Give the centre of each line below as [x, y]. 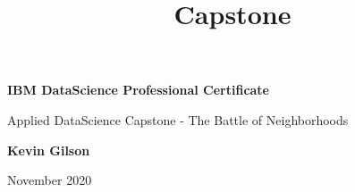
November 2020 [50, 180]
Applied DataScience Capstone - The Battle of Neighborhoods [178, 119]
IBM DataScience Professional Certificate [138, 90]
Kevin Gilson [49, 150]
